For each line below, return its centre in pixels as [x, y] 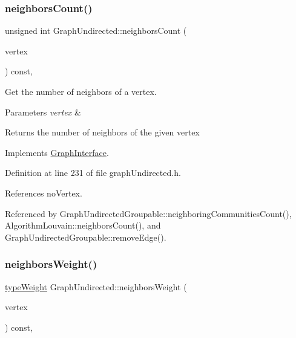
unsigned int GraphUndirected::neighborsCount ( [96, 31]
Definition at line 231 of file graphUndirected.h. [93, 173]
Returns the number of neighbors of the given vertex [102, 132]
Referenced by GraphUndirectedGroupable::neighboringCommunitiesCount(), [148, 213]
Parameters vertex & [43, 112]
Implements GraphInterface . [57, 152]
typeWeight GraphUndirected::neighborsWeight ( [96, 286]
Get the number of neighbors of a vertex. [81, 91]
